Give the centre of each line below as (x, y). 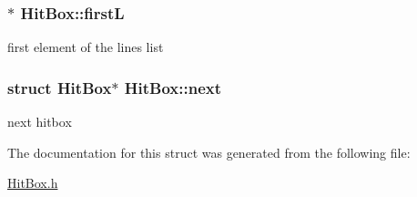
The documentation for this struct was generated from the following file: (209, 152)
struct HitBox (60, 87)
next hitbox (40, 122)
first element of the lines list (86, 47)
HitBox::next (173, 87)
